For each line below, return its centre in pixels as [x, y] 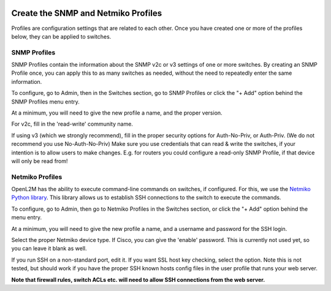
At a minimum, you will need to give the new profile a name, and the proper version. [117, 113]
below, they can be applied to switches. [61, 36]
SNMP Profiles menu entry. [45, 102]
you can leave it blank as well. [49, 249]
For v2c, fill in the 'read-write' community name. [72, 124]
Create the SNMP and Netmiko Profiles [87, 13]
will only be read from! [40, 161]
